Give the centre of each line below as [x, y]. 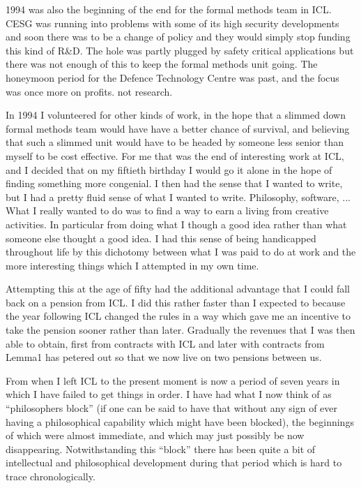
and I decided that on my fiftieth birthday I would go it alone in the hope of [169, 169]
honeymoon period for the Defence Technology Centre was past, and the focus [172, 77]
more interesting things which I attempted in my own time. [132, 265]
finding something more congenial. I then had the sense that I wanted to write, [174, 183]
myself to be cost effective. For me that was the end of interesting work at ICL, [175, 155]
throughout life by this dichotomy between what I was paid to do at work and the [181, 252]
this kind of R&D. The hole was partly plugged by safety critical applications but [180, 50]
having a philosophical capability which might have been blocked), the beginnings [180, 421]
